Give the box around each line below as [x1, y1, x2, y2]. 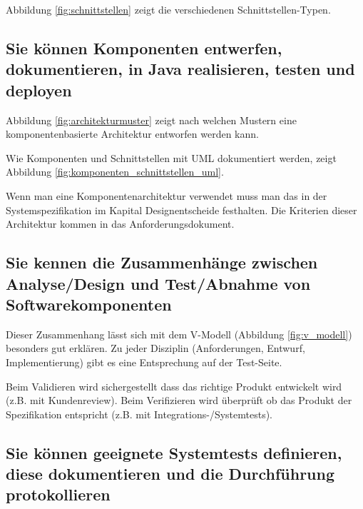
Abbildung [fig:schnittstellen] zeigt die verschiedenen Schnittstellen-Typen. [6, 2, 331, 16]
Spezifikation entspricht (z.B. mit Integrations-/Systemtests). [6, 406, 272, 421]
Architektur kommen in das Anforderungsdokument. [6, 216, 235, 231]
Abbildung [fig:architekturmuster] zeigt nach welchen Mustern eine [6, 112, 297, 127]
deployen [6, 79, 72, 101]
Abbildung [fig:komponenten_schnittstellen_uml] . [6, 164, 224, 179]
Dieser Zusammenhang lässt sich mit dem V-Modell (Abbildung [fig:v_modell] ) [6, 326, 352, 341]
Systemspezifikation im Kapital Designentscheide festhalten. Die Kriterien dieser [6, 202, 357, 217]
